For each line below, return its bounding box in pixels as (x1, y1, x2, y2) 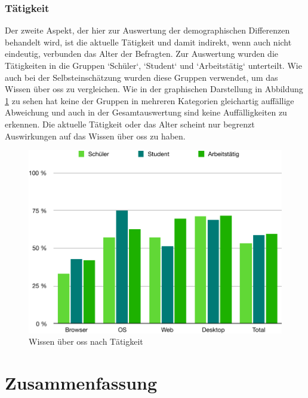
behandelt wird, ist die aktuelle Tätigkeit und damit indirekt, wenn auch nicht (5, 35, 292, 48)
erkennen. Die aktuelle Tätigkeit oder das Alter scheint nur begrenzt (5, 117, 255, 130)
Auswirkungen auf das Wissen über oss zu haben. (5, 129, 186, 142)
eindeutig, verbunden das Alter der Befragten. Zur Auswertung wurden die (5, 47, 278, 60)
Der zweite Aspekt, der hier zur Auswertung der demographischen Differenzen (5, 24, 290, 37)
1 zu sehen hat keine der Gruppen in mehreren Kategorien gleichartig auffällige (5, 94, 294, 107)
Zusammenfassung (5, 370, 158, 395)
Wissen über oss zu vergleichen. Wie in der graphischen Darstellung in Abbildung (5, 83, 303, 95)
